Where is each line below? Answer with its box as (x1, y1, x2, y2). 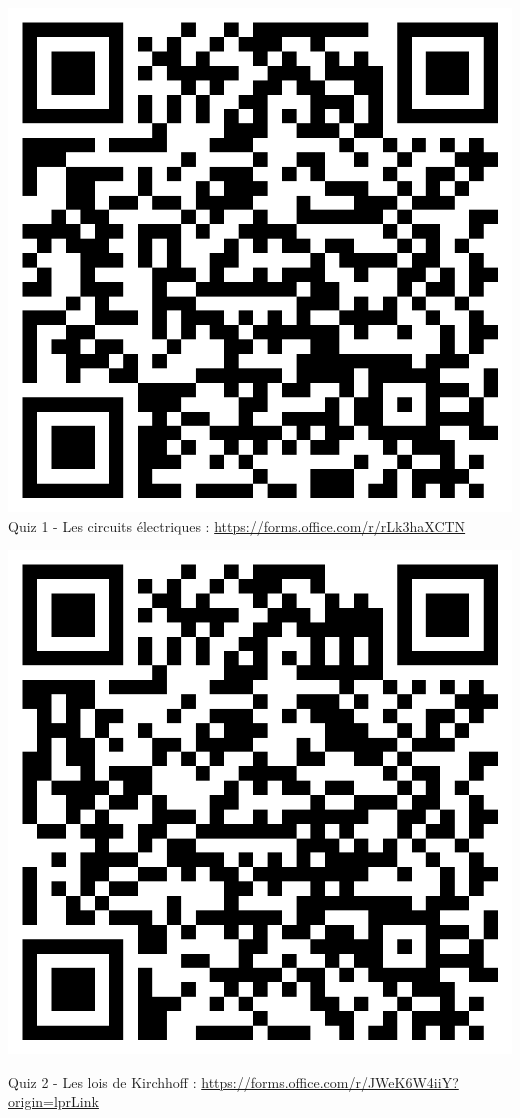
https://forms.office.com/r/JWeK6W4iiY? (201, 1071, 459, 1092)
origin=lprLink (8, 1091, 99, 1112)
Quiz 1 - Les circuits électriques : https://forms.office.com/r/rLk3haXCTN (8, 515, 466, 536)
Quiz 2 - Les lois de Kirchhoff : (8, 1071, 197, 1092)
